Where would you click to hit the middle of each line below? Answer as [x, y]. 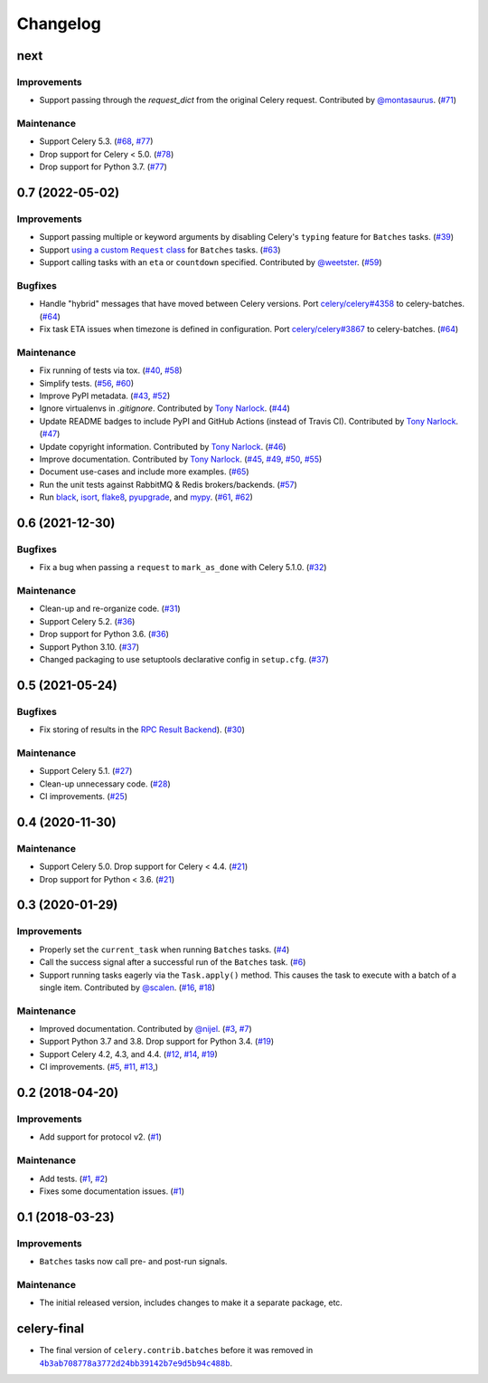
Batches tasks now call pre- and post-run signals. [133, 1262]
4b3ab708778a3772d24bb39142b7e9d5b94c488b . [136, 1363]
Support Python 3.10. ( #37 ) [89, 646]
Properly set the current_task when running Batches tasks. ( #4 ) [164, 949]
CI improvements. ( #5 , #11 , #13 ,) [99, 1067]
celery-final [51, 1329]
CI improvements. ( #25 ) [84, 796]
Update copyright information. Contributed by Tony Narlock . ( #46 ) [163, 446]
